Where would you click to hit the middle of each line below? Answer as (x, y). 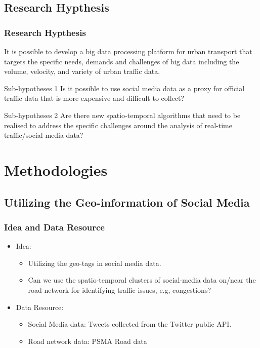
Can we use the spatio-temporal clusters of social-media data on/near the (142, 280)
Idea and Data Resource (54, 227)
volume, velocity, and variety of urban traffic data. (82, 71)
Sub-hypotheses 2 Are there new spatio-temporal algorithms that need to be (122, 115)
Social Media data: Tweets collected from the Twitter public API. (130, 324)
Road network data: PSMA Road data (88, 341)
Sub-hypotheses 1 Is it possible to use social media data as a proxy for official (124, 88)
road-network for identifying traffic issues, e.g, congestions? (120, 289)
